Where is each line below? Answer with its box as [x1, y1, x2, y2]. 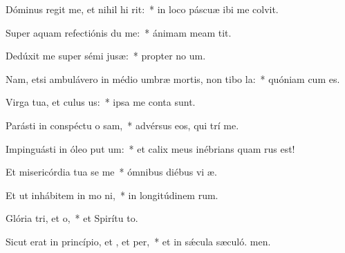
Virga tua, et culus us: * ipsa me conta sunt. [6, 95, 196, 109]
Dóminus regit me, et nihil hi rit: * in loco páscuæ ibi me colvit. [6, 2, 279, 16]
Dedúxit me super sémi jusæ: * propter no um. [6, 48, 206, 63]
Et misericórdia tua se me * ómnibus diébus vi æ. [6, 165, 217, 179]
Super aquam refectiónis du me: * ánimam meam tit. [6, 25, 232, 39]
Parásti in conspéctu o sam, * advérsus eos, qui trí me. [6, 118, 239, 132]
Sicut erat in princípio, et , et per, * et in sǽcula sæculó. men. [6, 234, 271, 248]
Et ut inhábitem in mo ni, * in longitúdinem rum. [6, 187, 218, 202]
